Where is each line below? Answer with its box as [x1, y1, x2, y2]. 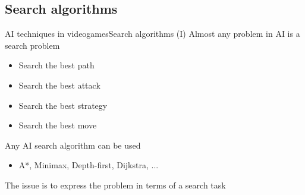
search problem [5, 39, 60, 51]
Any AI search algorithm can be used [5, 139, 141, 151]
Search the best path [18, 59, 95, 71]
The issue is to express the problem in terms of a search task [5, 178, 226, 191]
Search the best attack [18, 78, 100, 91]
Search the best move [18, 119, 97, 131]
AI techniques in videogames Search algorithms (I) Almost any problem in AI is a [5, 27, 300, 40]
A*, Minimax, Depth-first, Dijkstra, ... [18, 159, 159, 171]
